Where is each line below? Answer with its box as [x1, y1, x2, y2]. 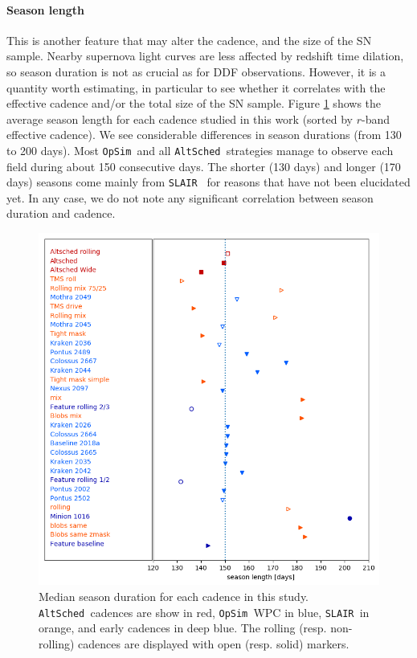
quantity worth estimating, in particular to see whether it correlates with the [6, 79, 386, 96]
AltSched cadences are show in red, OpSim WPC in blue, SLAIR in [39, 603, 370, 620]
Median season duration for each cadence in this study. [39, 588, 309, 605]
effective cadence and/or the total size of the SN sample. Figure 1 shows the [6, 95, 382, 112]
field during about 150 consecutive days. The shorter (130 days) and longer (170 [6, 157, 401, 174]
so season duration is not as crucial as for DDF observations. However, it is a [6, 63, 386, 80]
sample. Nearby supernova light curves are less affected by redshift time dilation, [6, 47, 404, 64]
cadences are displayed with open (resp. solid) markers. [78, 635, 350, 652]
